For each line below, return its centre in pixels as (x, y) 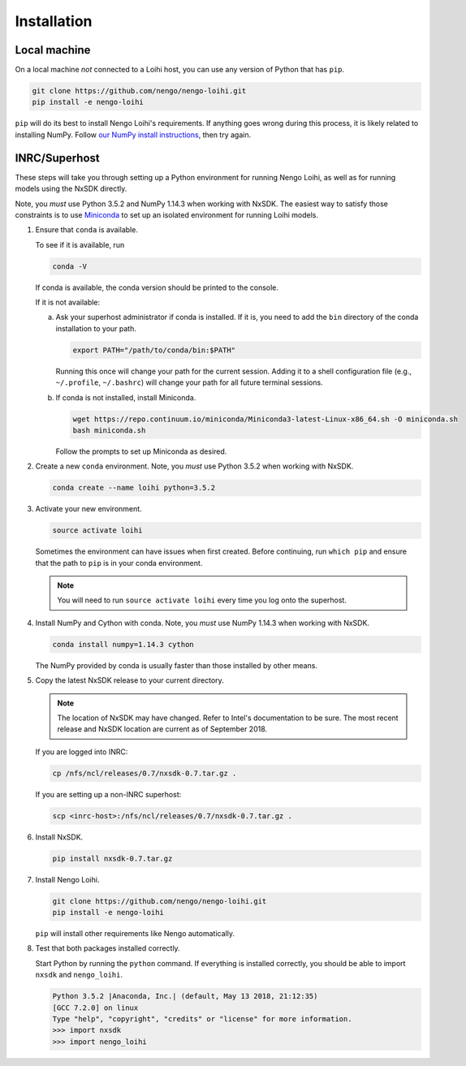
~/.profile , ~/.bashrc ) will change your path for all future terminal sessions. (190, 382)
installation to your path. (96, 328)
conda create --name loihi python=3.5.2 (134, 488)
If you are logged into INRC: (82, 752)
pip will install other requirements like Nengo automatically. (135, 933)
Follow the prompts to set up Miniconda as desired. (141, 451)
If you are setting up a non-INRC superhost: (108, 794)
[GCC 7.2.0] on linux (95, 1008)
